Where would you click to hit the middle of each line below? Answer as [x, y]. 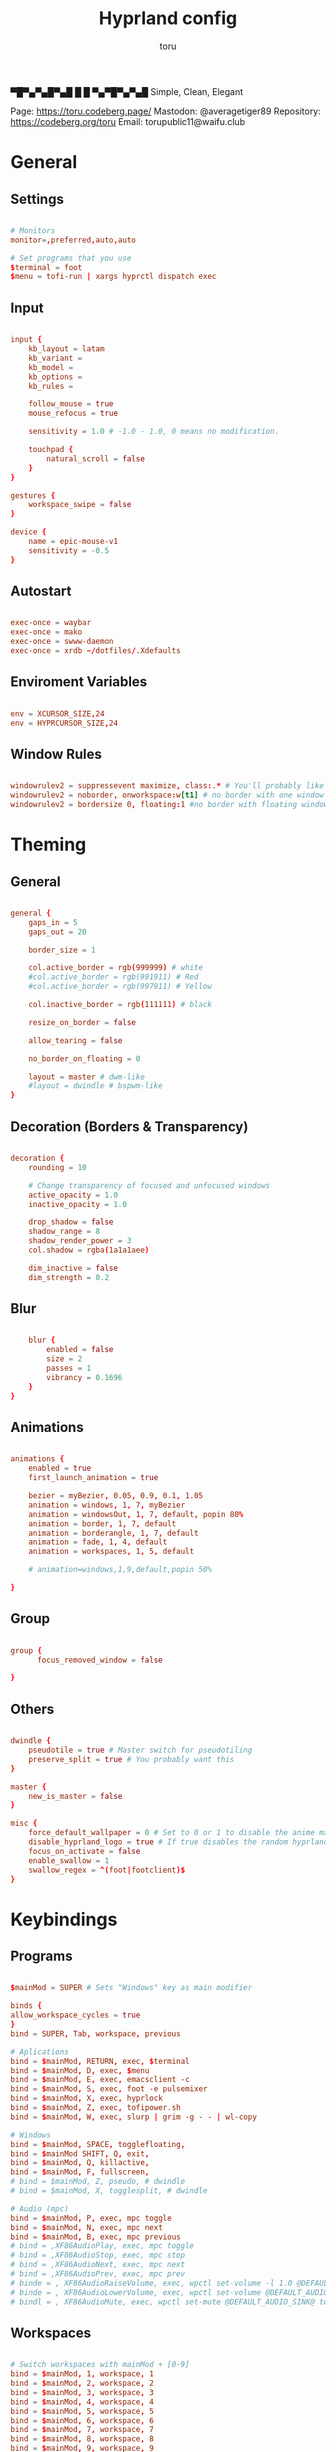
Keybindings [64, 1919]
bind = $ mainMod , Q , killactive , [80, 2163]
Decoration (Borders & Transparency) [129, 1126]
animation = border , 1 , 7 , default [102, 1523]
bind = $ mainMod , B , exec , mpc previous [96, 2237]
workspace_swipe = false [80, 505]
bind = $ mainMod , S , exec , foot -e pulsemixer [109, 2089]
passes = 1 [69, 1368]
